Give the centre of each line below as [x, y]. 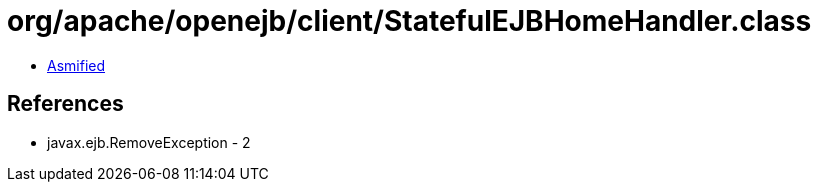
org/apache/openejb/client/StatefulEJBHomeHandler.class [409, 21]
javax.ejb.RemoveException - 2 [149, 142]
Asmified [76, 65]
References [65, 104]
